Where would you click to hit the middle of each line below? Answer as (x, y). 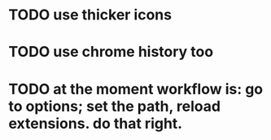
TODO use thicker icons (90, 15)
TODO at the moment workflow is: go (136, 89)
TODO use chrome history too (111, 52)
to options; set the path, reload (115, 106)
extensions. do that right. (96, 123)
